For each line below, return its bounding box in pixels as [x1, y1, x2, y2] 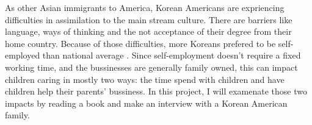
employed [5, 49, 40, 62]
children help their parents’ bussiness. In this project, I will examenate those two [5, 85, 307, 98]
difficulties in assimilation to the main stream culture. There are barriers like [5, 13, 292, 26]
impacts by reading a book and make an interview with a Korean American [5, 96, 288, 109]
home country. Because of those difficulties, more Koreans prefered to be [5, 37, 276, 49]
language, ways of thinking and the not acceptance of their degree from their [5, 25, 292, 38]
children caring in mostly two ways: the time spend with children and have [5, 73, 285, 85]
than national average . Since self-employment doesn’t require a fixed [42, 49, 301, 62]
